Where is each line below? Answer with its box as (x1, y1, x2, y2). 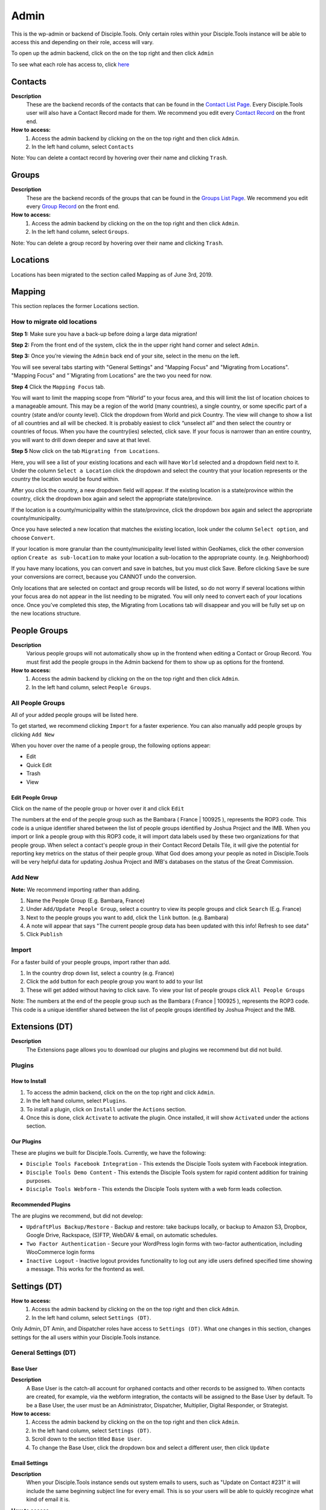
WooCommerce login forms (26, 1248, 95, 1256)
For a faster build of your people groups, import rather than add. (11, 958, 171, 966)
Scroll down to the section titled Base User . (31, 1435, 142, 1443)
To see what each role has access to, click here (11, 60, 130, 68)
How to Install (11, 1078, 46, 1085)
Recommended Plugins (11, 1201, 71, 1208)
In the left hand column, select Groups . (31, 228, 129, 236)
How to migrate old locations (11, 318, 97, 326)
